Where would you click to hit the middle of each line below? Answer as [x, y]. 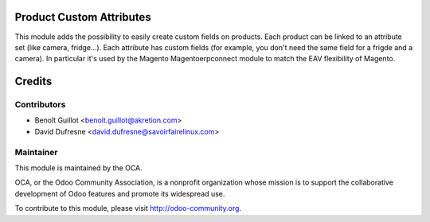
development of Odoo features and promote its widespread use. [120, 193]
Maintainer [36, 152]
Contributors [40, 105]
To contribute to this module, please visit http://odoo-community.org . [128, 208]
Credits [33, 82]
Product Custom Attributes [83, 17]
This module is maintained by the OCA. [78, 168]
